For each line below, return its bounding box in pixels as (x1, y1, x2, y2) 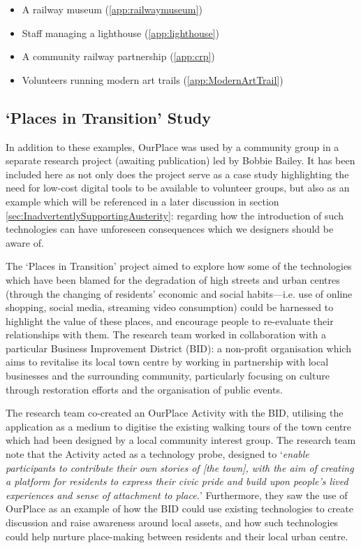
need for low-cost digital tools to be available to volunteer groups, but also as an (6, 180, 350, 195)
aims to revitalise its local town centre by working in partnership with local (6, 354, 329, 369)
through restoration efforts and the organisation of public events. (6, 382, 283, 396)
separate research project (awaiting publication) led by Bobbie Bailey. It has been (6, 153, 355, 168)
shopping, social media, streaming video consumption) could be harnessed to (6, 300, 334, 315)
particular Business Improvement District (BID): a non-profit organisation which (6, 340, 351, 355)
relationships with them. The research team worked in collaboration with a (6, 327, 326, 342)
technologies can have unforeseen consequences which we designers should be (6, 222, 334, 236)
